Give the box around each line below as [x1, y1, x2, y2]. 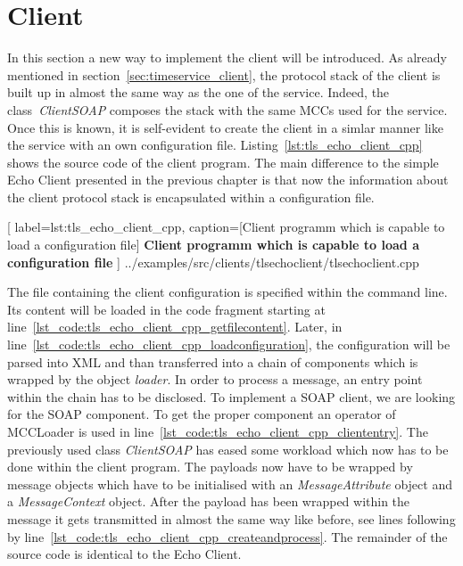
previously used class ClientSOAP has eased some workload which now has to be [7, 439, 449, 458]
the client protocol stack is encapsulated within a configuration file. [7, 187, 375, 206]
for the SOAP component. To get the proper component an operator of [7, 405, 396, 423]
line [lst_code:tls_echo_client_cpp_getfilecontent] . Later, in [7, 317, 343, 336]
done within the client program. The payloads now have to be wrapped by [7, 457, 413, 476]
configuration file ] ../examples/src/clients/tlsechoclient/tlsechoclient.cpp [7, 252, 419, 271]
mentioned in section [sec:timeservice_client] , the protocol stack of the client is [7, 65, 441, 84]
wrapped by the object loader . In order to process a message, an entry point [7, 370, 423, 389]
